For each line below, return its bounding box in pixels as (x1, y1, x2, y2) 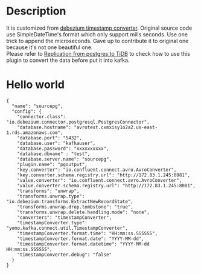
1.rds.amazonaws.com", (6, 129, 63, 136)
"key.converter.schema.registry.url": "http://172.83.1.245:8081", (17, 172, 190, 178)
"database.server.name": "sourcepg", (17, 156, 112, 162)
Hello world (6, 78, 65, 92)
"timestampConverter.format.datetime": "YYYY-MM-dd (17, 241, 150, 247)
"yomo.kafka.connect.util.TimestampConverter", (6, 225, 129, 231)
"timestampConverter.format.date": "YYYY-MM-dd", (17, 235, 145, 242)
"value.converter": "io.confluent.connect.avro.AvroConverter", (17, 177, 182, 183)
